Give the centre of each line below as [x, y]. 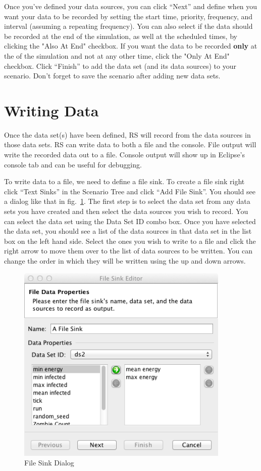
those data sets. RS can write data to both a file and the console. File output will [130, 144]
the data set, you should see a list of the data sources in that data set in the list [128, 231]
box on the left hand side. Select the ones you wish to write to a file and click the [130, 241]
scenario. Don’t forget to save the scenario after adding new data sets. [112, 76]
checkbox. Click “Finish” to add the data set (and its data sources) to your [120, 66]
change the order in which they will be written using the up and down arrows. [125, 261]
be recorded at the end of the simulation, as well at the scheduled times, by [121, 36]
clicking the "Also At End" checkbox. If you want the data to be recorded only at [131, 46]
